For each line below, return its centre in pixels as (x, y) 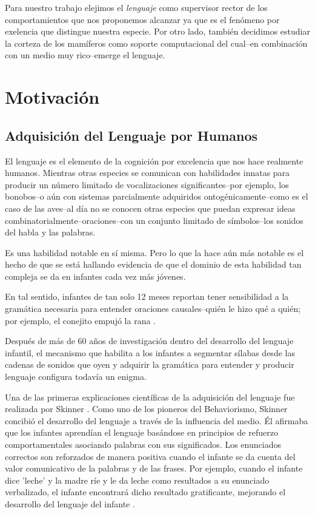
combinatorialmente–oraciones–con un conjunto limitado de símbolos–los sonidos (154, 220)
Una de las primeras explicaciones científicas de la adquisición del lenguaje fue (150, 397)
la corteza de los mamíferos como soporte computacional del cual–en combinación (156, 43)
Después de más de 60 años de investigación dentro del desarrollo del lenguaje (149, 341)
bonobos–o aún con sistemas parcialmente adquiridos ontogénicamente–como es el (157, 196)
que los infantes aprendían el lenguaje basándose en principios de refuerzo (141, 432)
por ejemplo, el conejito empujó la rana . (80, 320)
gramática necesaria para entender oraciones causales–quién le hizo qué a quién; (153, 309)
